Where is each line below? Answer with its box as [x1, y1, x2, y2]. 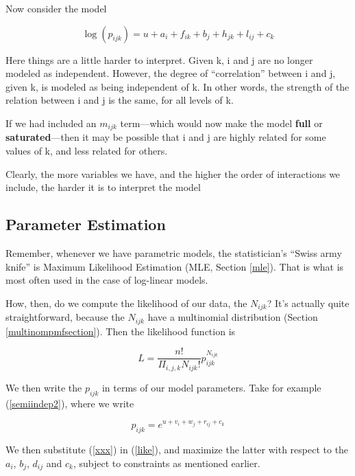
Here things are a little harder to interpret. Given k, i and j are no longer [5, 52, 313, 67]
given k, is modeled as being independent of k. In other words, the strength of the [5, 79, 350, 93]
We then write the [5, 380, 82, 394]
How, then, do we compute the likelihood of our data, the [5, 295, 247, 310]
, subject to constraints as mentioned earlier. [73, 455, 260, 470]
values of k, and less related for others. [5, 144, 168, 158]
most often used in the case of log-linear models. [5, 273, 208, 287]
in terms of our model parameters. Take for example [101, 380, 321, 394]
